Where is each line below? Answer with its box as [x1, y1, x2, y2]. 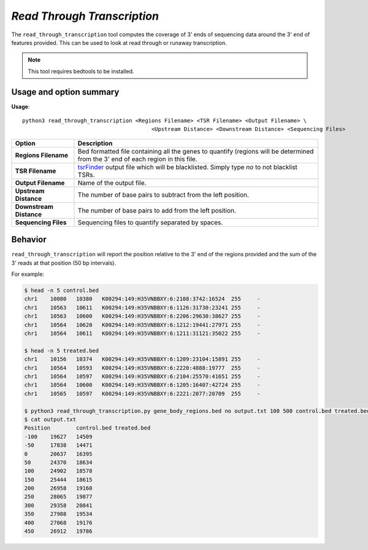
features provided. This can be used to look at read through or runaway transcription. [11, 39, 227, 46]
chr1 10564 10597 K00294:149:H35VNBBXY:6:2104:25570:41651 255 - [24, 372, 261, 380]
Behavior [11, 234, 47, 245]
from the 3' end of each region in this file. [77, 154, 197, 163]
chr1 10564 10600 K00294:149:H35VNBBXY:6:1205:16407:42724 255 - [24, 382, 261, 388]
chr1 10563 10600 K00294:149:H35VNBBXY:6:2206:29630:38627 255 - [24, 313, 261, 320]
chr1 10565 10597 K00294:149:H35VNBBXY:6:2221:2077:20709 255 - [24, 390, 261, 397]
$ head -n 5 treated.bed [24, 347, 99, 354]
